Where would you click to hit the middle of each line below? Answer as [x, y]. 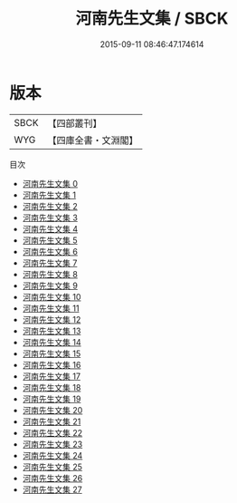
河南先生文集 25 [52, 467]
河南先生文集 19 [52, 399]
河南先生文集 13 [52, 331]
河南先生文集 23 [52, 444]
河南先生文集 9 [50, 285]
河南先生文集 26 [52, 478]
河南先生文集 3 [50, 218]
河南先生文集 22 [52, 432]
